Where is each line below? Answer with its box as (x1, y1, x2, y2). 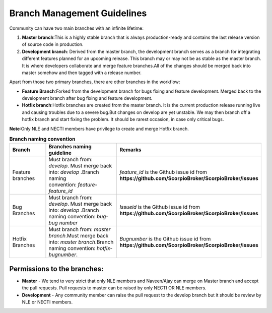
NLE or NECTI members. (22, 299, 73, 305)
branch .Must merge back (48, 232, 109, 239)
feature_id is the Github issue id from (119, 169, 208, 176)
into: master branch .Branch (48, 238, 114, 245)
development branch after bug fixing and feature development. (22, 95, 153, 101)
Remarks (119, 146, 142, 153)
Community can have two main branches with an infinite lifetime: (9, 25, 144, 31)
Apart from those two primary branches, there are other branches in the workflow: (9, 79, 180, 85)
